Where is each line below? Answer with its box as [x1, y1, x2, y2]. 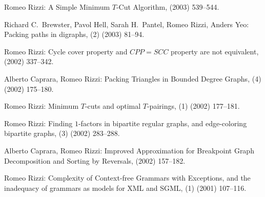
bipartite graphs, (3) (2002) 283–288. [4, 128, 120, 139]
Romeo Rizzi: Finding [4, 117, 73, 128]
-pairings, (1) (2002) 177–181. [147, 101, 240, 111]
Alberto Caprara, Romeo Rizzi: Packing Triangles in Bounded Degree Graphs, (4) [4, 73, 261, 84]
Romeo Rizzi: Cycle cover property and [4, 46, 128, 56]
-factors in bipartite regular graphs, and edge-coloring [78, 117, 247, 128]
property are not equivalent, [171, 46, 259, 56]
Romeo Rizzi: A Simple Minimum [4, 2, 110, 12]
